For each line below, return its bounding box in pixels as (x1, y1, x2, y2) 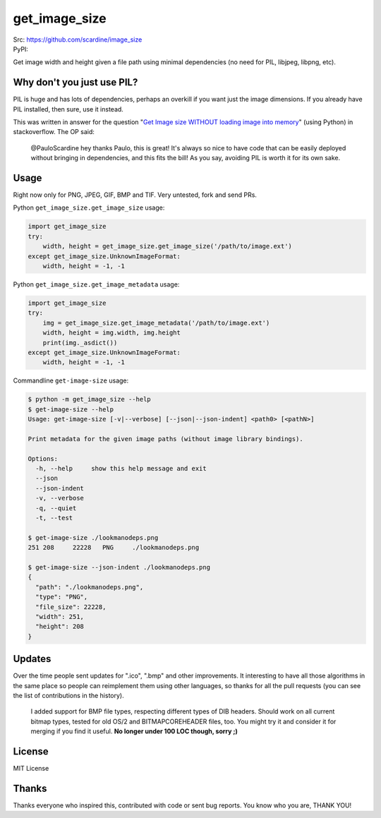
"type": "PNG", (35, 593, 88, 601)
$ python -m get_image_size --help (28, 395, 151, 404)
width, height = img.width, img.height (42, 329, 181, 337)
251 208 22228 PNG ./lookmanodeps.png (28, 543, 200, 552)
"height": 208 (35, 622, 85, 631)
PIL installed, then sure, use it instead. (13, 104, 123, 113)
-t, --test (35, 514, 73, 522)
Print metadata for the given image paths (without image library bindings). (28, 435, 303, 443)
